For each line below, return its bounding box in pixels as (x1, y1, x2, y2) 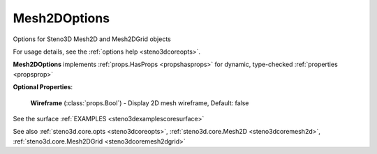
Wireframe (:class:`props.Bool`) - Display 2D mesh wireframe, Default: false (30, 98, 249, 107)
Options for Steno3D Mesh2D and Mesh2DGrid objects (13, 35, 171, 43)
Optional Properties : (13, 83, 73, 91)
